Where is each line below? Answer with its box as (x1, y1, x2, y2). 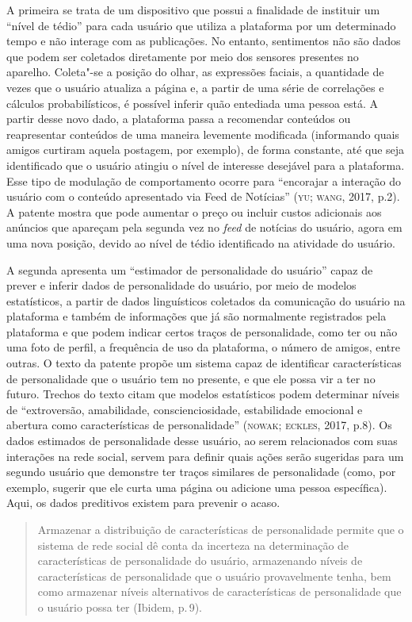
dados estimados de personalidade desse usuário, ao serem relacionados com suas (6, 432, 398, 449)
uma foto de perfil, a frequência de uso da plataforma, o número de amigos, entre (6, 339, 400, 355)
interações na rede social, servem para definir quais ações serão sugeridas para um (6, 447, 404, 464)
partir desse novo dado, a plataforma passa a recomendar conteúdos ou (6, 110, 351, 127)
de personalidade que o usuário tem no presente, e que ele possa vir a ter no (6, 370, 376, 386)
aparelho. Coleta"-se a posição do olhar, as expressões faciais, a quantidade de (6, 63, 384, 80)
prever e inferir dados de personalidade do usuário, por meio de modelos (6, 277, 357, 294)
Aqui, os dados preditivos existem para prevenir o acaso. (6, 494, 280, 511)
